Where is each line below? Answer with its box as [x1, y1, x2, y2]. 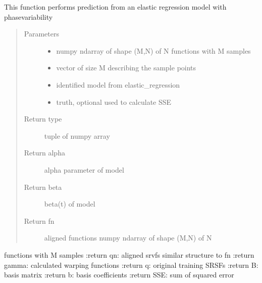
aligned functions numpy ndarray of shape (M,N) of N [44, 232, 212, 243]
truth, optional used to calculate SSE [56, 96, 172, 107]
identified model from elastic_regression [56, 79, 180, 90]
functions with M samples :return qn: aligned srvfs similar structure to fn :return [4, 249, 254, 260]
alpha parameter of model [44, 164, 124, 175]
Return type [24, 113, 62, 124]
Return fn [24, 215, 55, 226]
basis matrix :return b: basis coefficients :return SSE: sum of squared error [4, 269, 234, 280]
